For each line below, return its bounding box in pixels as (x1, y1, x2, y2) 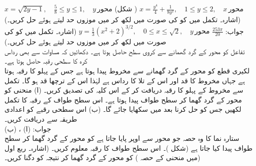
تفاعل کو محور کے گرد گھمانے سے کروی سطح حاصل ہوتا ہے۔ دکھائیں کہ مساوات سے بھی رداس (4, 46, 245, 56)
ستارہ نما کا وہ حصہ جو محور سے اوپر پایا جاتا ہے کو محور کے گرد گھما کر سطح (4, 133, 240, 143)
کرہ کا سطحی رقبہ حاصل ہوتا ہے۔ (4, 56, 88, 66)
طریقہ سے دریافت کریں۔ (4, 113, 77, 124)
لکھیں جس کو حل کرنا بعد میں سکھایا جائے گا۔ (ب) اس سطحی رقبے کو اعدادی (4, 104, 242, 114)
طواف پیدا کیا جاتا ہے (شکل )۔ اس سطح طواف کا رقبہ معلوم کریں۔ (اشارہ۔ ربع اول (4, 142, 253, 153)
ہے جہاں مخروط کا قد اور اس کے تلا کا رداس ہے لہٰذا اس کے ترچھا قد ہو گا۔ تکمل (4, 75, 245, 85)
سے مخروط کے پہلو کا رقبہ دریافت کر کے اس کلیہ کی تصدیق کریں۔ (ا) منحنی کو (4, 85, 244, 95)
